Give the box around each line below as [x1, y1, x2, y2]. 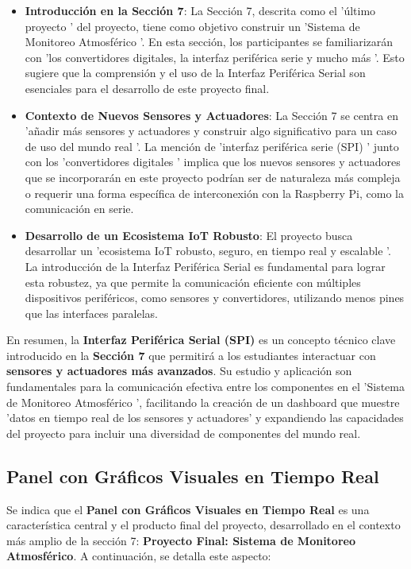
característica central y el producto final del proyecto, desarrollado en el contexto [6, 517, 401, 533]
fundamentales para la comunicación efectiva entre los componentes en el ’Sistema [6, 378, 405, 395]
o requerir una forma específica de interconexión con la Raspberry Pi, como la [25, 184, 404, 201]
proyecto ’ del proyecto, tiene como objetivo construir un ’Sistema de [25, 17, 360, 34]
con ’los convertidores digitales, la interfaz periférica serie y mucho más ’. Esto [25, 48, 405, 65]
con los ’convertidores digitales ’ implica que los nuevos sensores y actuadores [25, 153, 401, 170]
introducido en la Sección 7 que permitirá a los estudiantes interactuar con [6, 346, 376, 363]
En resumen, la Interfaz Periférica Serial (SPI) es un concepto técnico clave [6, 331, 396, 348]
